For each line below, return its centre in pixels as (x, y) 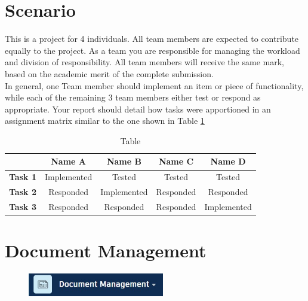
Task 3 (23, 206)
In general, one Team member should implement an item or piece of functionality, (154, 85)
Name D (228, 161)
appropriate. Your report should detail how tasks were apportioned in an (138, 109)
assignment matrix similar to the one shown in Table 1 (105, 121)
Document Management (106, 250)
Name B (124, 161)
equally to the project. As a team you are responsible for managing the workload (153, 50)
